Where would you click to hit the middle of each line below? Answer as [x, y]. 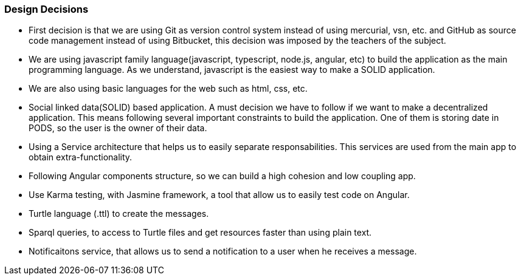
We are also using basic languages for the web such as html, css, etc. [168, 89]
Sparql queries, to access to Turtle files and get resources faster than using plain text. [200, 233]
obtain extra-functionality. [81, 157]
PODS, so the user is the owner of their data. [118, 128]
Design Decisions [47, 9]
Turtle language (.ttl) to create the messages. [119, 214]
